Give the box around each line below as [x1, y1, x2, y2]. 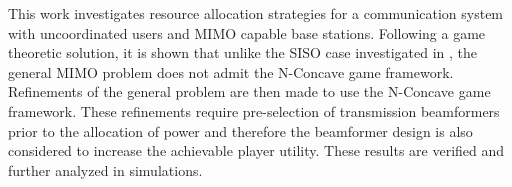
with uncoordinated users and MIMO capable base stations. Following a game [8, 22, 486, 43]
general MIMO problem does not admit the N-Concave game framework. [8, 61, 454, 82]
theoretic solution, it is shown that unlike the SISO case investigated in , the [8, 42, 478, 63]
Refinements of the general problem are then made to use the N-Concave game [8, 81, 491, 102]
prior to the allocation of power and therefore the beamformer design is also [8, 120, 473, 141]
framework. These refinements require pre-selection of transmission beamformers [8, 100, 500, 121]
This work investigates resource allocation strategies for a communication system [8, 3, 504, 23]
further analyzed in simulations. [8, 159, 203, 180]
